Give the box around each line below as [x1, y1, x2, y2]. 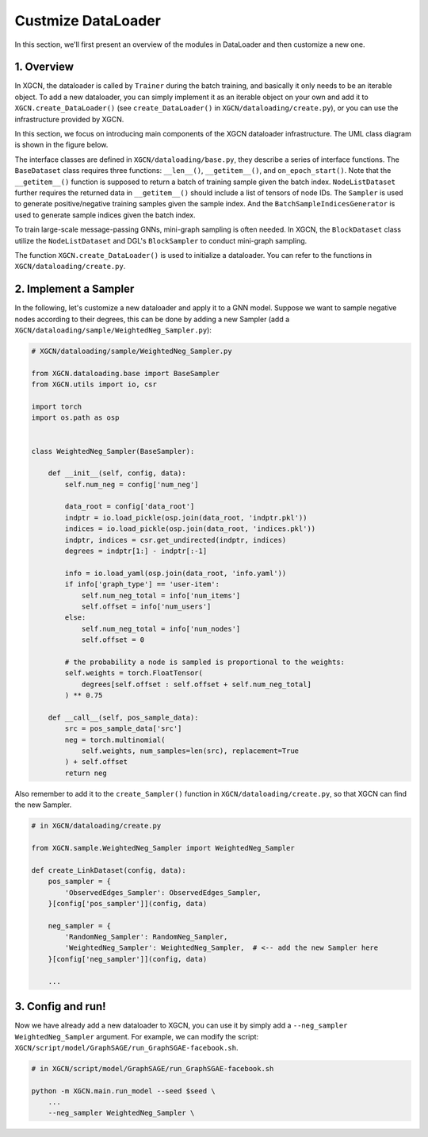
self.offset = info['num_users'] [81, 601, 212, 611]
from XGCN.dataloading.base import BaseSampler [31, 369, 220, 378]
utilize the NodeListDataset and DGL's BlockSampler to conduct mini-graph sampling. [14, 236, 308, 245]
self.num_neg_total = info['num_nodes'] [81, 624, 241, 633]
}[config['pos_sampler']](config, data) [48, 899, 208, 908]
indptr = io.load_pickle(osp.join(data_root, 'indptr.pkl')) [64, 513, 308, 522]
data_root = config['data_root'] [64, 502, 195, 511]
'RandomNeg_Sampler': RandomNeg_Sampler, [64, 932, 228, 942]
